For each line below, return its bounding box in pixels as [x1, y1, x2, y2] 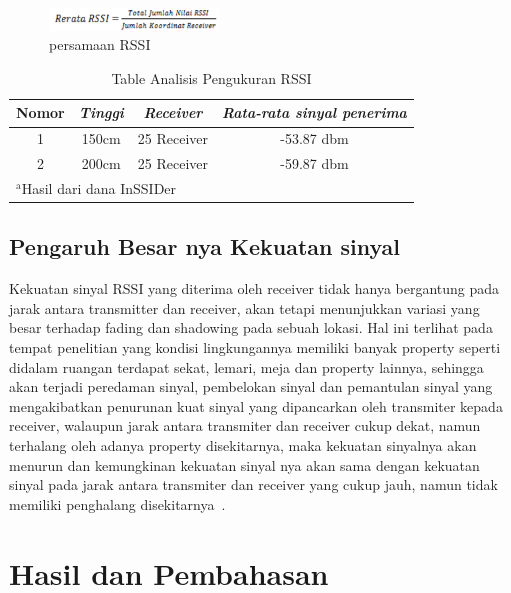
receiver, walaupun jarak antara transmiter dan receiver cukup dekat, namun [9, 415, 481, 436]
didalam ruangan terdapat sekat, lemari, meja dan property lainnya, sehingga [9, 356, 484, 377]
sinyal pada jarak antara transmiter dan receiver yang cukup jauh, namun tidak [9, 474, 498, 495]
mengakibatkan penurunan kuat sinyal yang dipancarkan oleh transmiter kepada [9, 395, 503, 416]
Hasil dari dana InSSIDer [21, 178, 177, 198]
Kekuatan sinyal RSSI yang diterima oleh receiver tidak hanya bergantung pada [9, 278, 500, 299]
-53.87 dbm [280, 128, 349, 149]
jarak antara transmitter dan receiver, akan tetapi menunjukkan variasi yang [9, 297, 480, 318]
